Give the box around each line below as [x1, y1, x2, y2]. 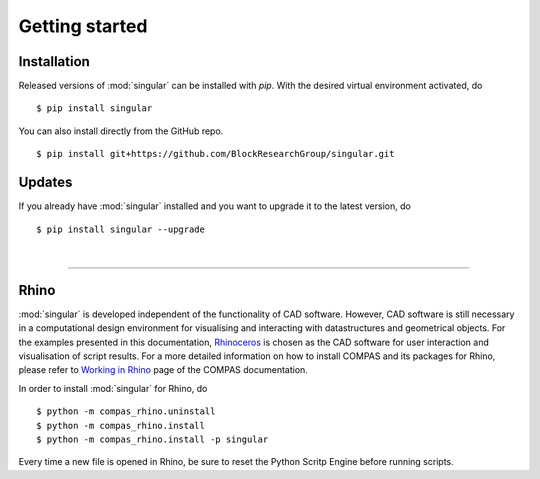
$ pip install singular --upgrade [36, 223, 205, 235]
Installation [18, 53, 90, 70]
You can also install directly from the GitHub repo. [18, 125, 224, 137]
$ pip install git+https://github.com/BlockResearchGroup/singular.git [36, 148, 395, 160]
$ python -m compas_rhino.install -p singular [36, 433, 269, 445]
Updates [18, 174, 73, 191]
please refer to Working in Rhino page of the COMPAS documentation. [18, 364, 309, 376]
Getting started [18, 15, 148, 37]
